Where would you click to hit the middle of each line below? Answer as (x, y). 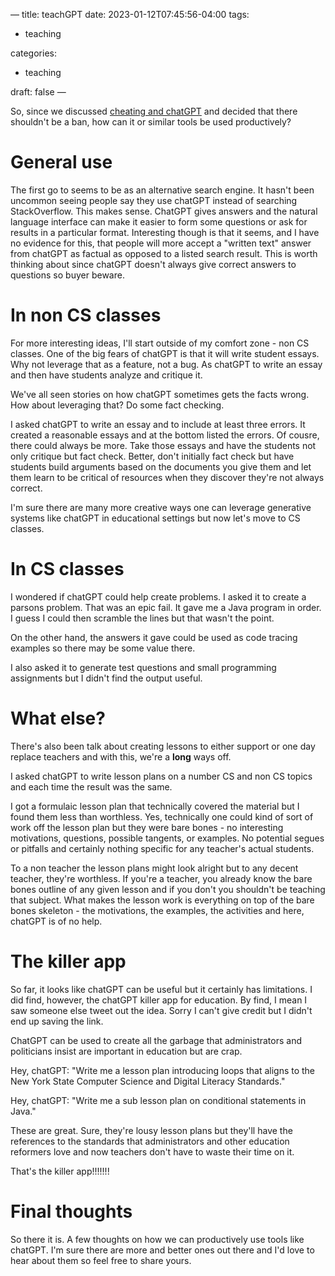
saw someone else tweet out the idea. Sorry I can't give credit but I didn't (161, 1010)
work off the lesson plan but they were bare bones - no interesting (147, 827)
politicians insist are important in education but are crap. (126, 1051)
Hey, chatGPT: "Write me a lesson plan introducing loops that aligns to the (163, 1070)
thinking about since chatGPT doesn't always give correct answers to (153, 264)
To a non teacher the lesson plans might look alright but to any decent (154, 868)
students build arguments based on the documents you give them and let (161, 466)
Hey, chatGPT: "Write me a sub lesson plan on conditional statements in (158, 1100)
